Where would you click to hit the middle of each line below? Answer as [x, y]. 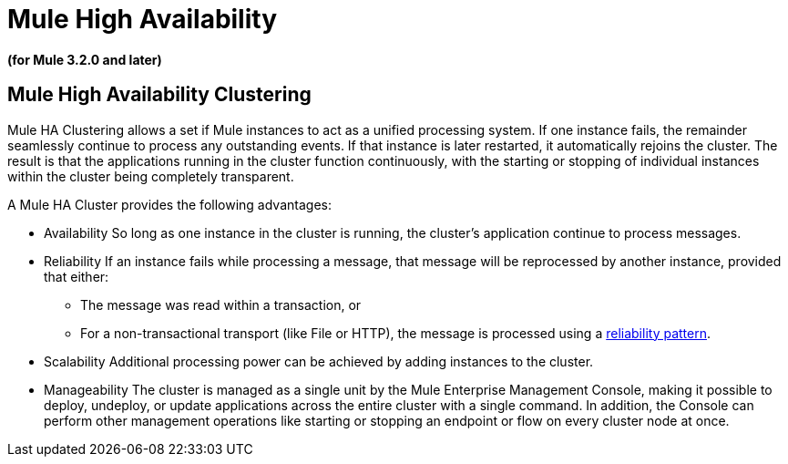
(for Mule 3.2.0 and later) [85, 59]
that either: [77, 276]
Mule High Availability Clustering [159, 95]
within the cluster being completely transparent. [151, 176]
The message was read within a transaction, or [221, 304]
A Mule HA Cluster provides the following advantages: [169, 204]
